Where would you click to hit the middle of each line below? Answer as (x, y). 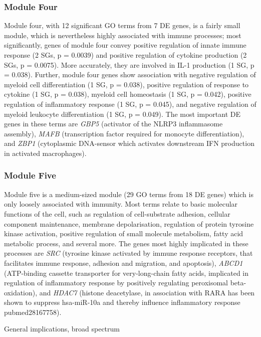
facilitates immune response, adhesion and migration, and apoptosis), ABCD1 (123, 263)
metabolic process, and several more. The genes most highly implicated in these (126, 243)
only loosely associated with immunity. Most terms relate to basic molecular (121, 204)
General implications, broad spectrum (62, 329)
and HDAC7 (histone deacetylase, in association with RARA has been (147, 292)
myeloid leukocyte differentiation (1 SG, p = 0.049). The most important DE (122, 114)
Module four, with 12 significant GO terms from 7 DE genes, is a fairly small (122, 25)
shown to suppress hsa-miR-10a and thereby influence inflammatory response (122, 302)
